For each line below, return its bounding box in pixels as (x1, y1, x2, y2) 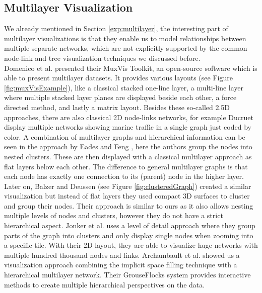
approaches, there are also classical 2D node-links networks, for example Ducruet (4, 112, 253, 122)
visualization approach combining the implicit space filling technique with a (4, 259, 237, 270)
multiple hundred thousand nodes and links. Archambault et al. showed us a (4, 249, 240, 260)
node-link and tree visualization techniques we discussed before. (4, 52, 201, 63)
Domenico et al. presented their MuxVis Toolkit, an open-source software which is (4, 62, 257, 73)
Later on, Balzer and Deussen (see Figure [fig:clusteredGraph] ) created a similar (4, 180, 251, 191)
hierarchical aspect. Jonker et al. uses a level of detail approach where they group (4, 220, 255, 231)
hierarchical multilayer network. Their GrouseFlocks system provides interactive (4, 269, 251, 280)
